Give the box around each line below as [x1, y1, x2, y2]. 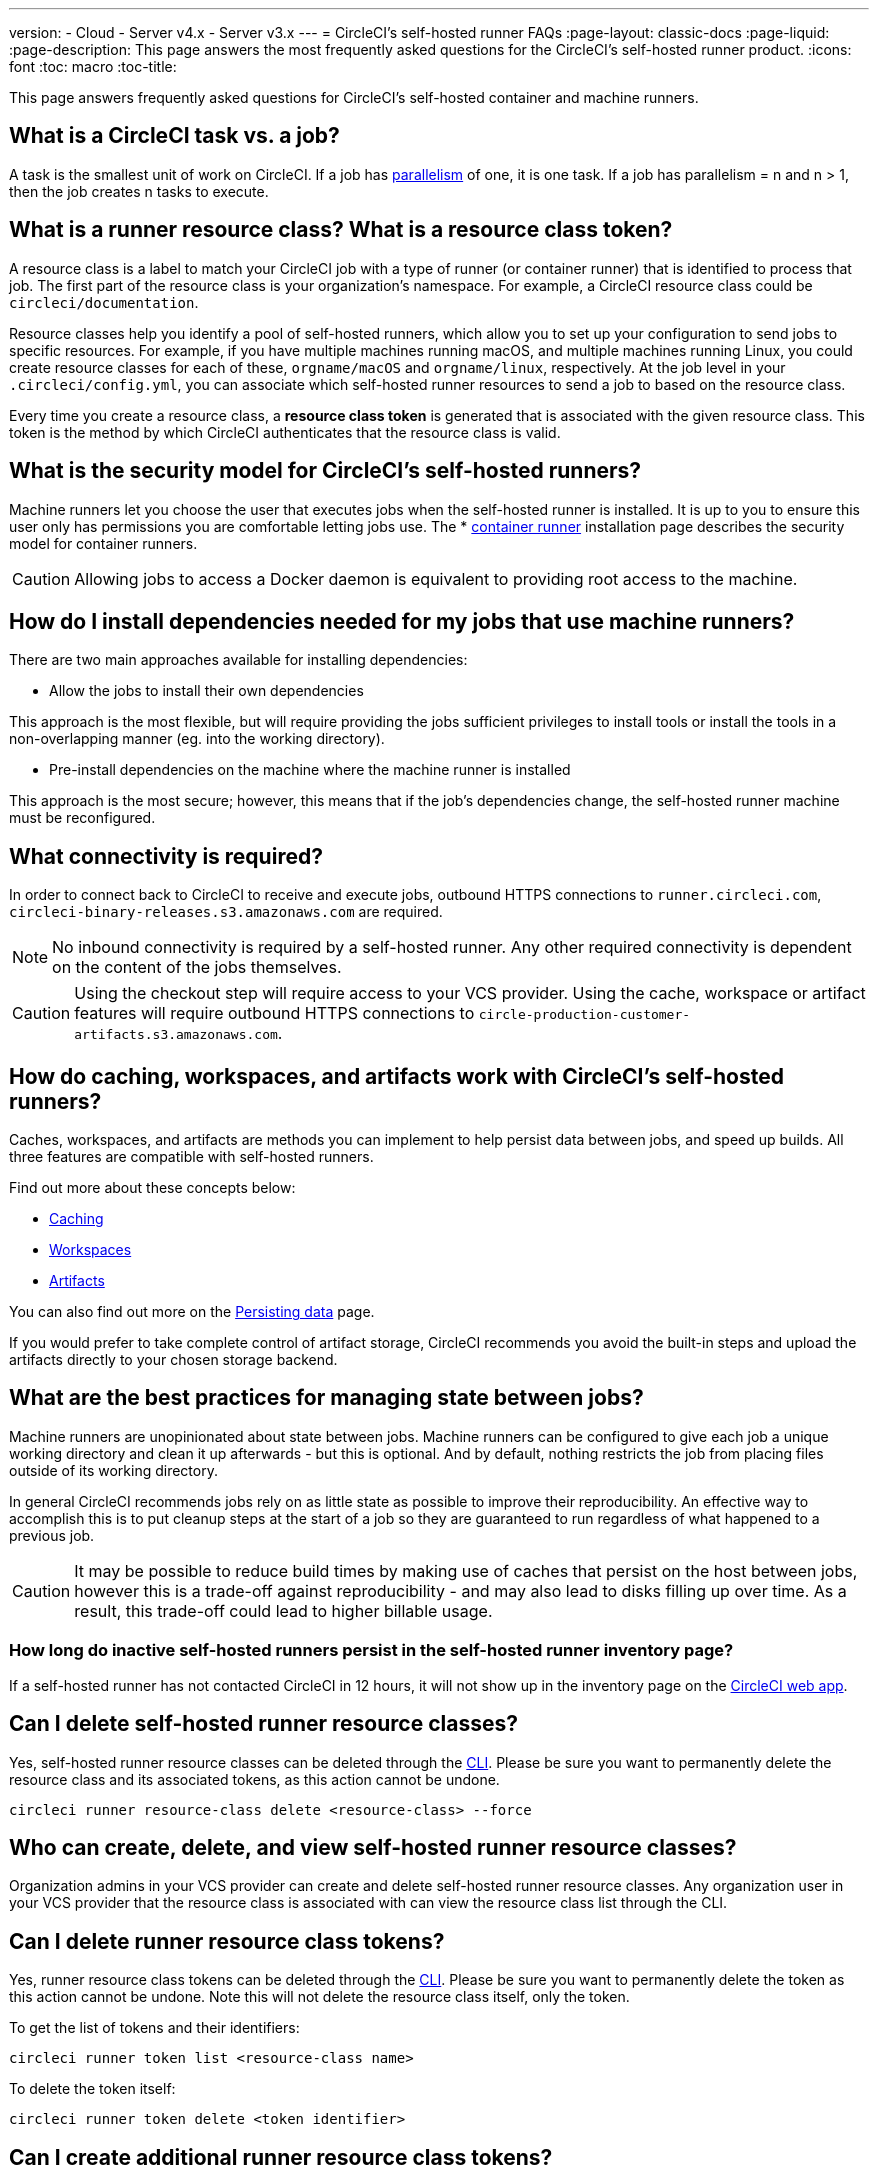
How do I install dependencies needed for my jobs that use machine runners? [9, 608, 795, 634]
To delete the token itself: [9, 2080, 176, 2098]
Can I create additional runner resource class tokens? [9, 2144, 553, 2170]
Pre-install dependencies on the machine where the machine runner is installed [49, 761, 571, 779]
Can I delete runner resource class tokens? [9, 1928, 445, 1954]
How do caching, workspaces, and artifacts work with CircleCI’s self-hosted [9, 1063, 784, 1089]
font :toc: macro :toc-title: [9, 58, 177, 75]
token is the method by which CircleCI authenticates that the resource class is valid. [9, 423, 561, 441]
